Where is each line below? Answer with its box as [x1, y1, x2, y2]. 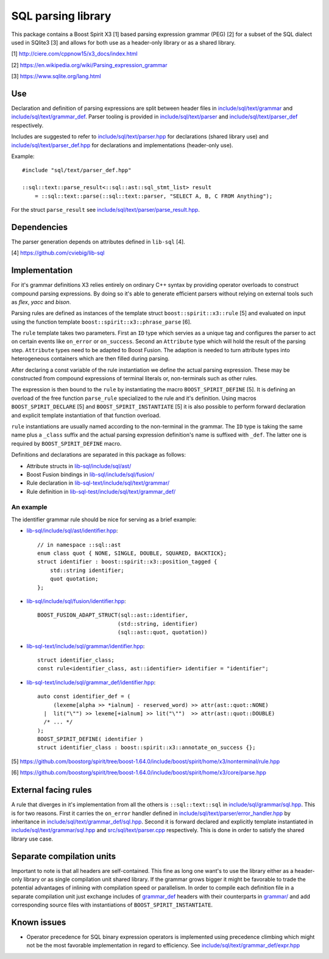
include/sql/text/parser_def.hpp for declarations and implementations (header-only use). [11, 141, 234, 149]
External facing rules [11, 785, 92, 795]
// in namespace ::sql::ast [37, 541, 121, 548]
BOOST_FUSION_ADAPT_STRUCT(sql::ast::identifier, [37, 612, 189, 619]
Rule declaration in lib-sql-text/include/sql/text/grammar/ [26, 479, 170, 487]
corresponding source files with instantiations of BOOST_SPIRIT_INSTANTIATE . [11, 901, 213, 909]
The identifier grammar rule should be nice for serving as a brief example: [11, 516, 197, 523]
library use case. [11, 835, 54, 842]
